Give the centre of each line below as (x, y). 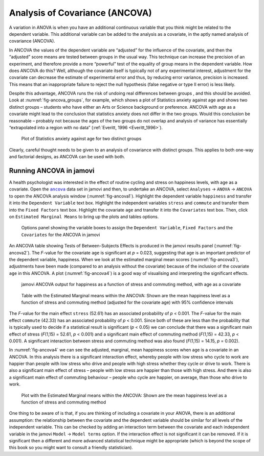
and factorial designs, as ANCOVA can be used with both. (67, 157)
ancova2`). (20, 253)
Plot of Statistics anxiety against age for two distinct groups (81, 139)
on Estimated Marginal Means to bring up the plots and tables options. (84, 217)
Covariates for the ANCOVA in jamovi (61, 235)
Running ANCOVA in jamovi (52, 171)
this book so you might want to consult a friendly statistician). (71, 448)
